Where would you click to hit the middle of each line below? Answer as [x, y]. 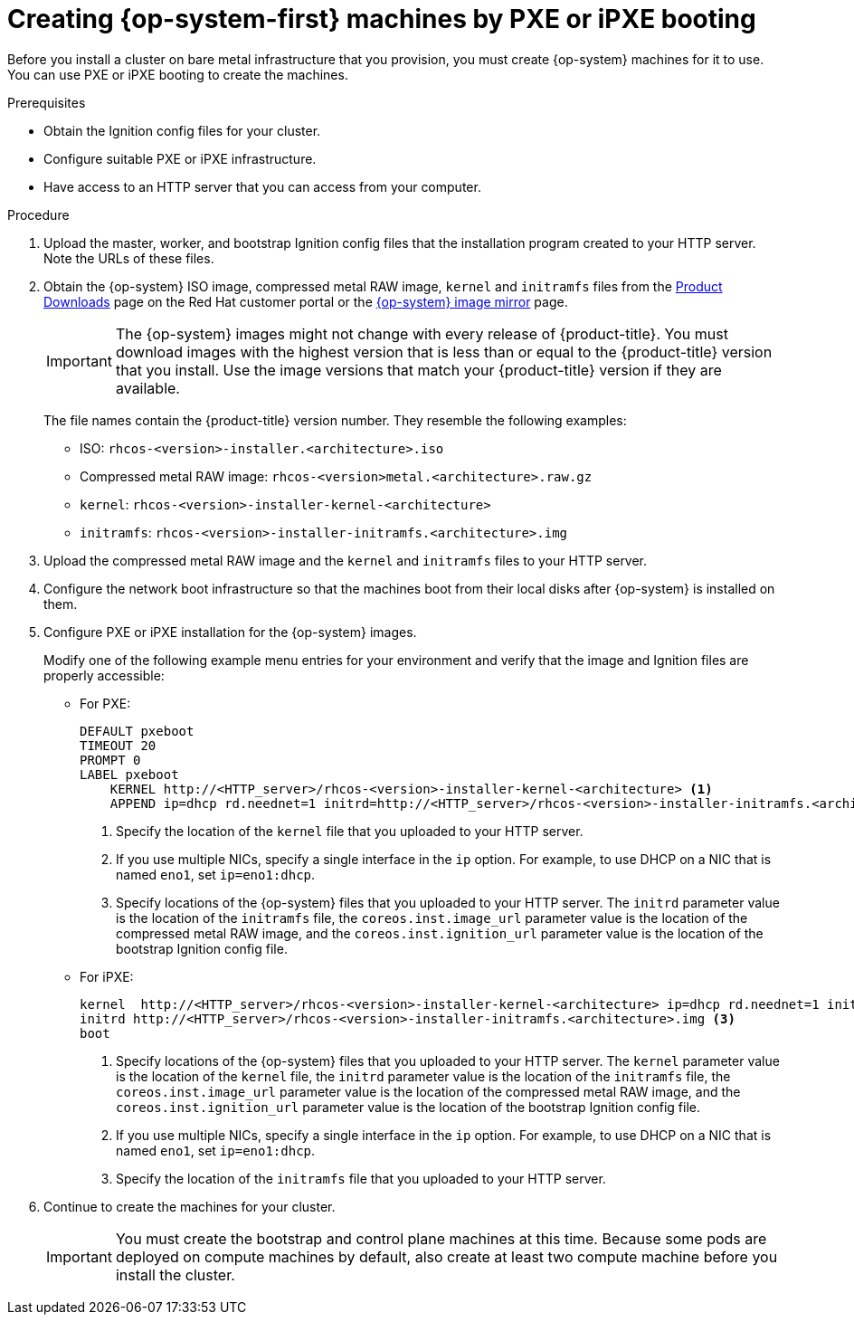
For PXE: [105, 703]
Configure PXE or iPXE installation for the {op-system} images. [230, 632]
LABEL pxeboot [129, 774]
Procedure [38, 214]
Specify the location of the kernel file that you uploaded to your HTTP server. [350, 831]
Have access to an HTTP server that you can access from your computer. [262, 186]
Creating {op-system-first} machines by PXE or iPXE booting [382, 19]
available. [147, 388]
